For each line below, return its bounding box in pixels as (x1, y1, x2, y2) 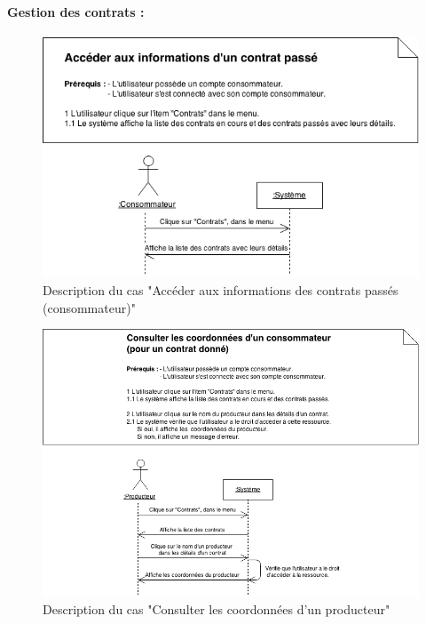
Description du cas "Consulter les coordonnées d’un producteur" (43, 600, 390, 619)
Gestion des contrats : (7, 2, 145, 20)
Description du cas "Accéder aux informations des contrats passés (43, 280, 398, 299)
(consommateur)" (43, 298, 136, 316)
